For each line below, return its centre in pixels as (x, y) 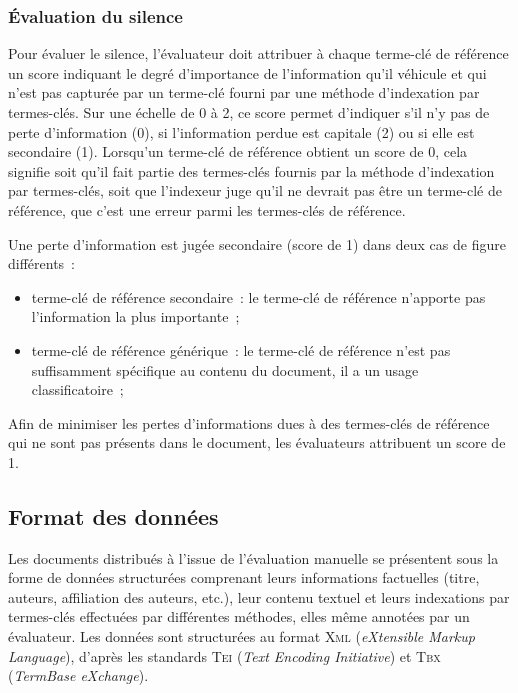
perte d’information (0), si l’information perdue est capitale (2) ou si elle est (241, 131)
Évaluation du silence (95, 15)
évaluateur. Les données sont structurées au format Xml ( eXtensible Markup (241, 636)
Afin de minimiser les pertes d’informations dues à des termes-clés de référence (249, 422)
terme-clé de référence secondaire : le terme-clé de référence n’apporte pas (258, 296)
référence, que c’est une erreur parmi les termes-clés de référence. (207, 209)
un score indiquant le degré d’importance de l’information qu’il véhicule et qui (247, 72)
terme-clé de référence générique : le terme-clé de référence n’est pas (241, 349)
